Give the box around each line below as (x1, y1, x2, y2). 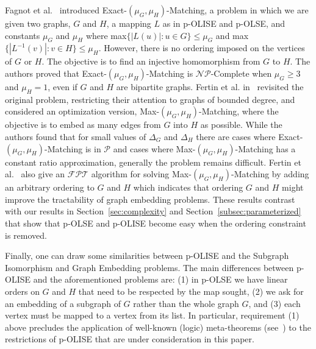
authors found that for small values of (5, 130, 146, 143)
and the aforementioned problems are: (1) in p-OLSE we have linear (33, 273, 288, 286)
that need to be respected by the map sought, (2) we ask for (78, 284, 304, 297)
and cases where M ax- (113, 142, 196, 155)
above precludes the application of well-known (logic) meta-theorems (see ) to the (5, 320, 311, 333)
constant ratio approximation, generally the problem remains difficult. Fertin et (5, 155, 301, 168)
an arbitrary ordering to (5, 181, 95, 194)
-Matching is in (45, 142, 101, 155)
